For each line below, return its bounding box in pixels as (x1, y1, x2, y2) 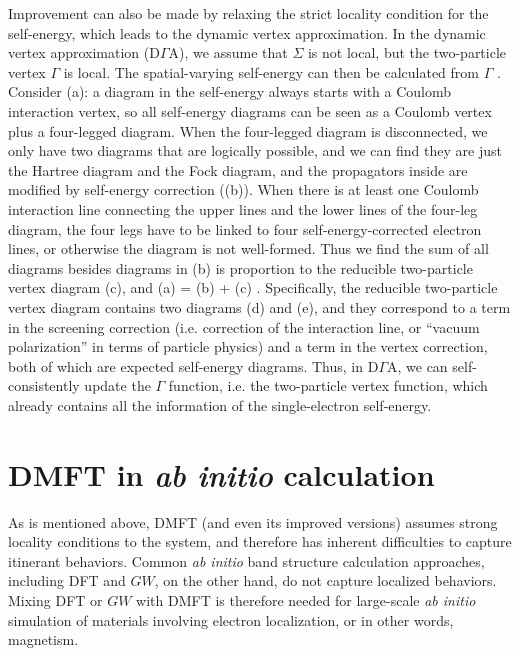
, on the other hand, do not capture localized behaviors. (154, 570, 497, 591)
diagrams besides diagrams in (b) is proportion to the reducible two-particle (8, 257, 473, 278)
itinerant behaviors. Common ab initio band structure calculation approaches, (8, 550, 485, 571)
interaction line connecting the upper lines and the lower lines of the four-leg (8, 198, 478, 219)
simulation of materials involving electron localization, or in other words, (8, 609, 454, 630)
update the (84, 375, 151, 396)
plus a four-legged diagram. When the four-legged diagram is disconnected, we (8, 120, 488, 141)
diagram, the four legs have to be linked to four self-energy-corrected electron (8, 218, 482, 239)
